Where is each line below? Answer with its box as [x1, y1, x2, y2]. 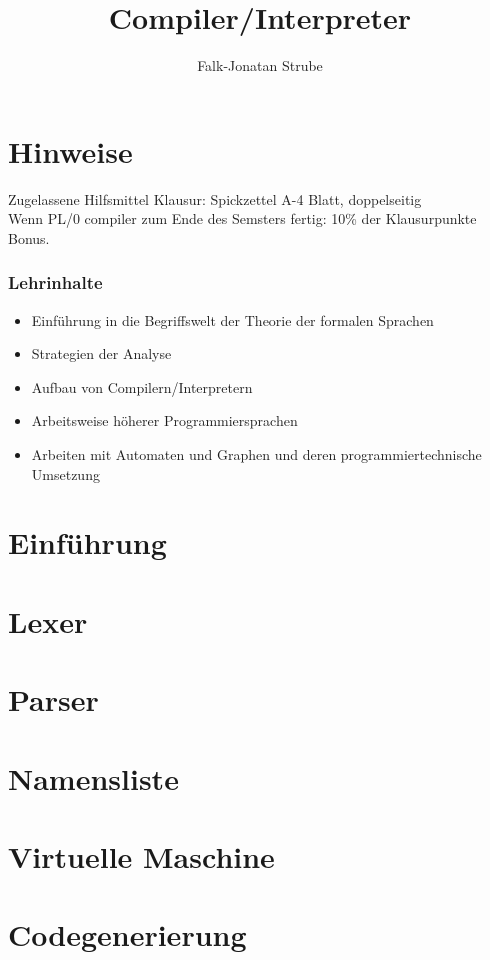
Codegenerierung [8, 914, 247, 955]
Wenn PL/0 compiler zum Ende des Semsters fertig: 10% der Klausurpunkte [8, 208, 477, 229]
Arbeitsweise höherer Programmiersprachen [31, 410, 298, 431]
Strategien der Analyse [31, 343, 172, 364]
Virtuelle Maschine [8, 835, 275, 876]
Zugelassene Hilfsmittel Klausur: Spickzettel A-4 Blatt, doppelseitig [8, 188, 422, 209]
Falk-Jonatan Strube [197, 55, 323, 76]
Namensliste [8, 757, 179, 798]
